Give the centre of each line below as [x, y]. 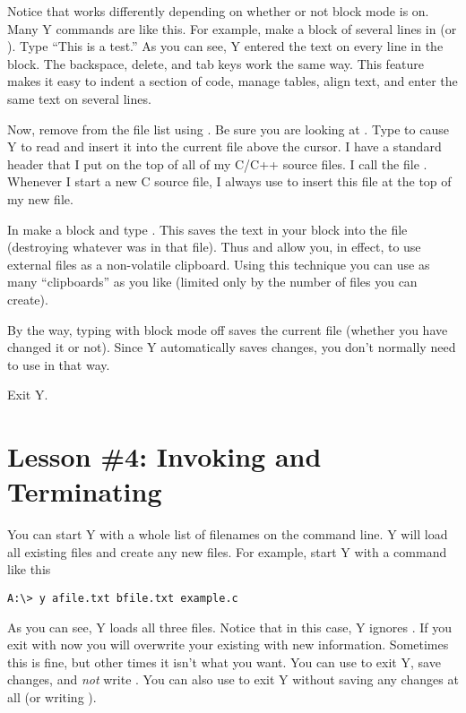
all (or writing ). [52, 697]
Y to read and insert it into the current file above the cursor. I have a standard [224, 146]
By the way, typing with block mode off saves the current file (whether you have [228, 329]
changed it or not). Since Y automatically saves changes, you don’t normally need [232, 347]
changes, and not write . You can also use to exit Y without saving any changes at [233, 679]
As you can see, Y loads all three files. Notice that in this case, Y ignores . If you [229, 627]
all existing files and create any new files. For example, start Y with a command [227, 551]
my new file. [40, 198]
